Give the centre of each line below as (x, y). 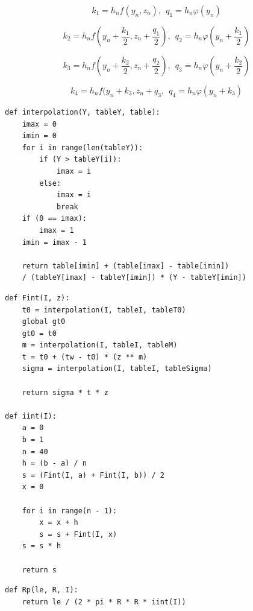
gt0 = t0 (39, 333)
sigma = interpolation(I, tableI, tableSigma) (117, 369)
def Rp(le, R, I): (42, 590)
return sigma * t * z (65, 392)
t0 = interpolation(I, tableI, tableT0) (104, 310)
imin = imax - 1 (55, 242)
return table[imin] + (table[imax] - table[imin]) (126, 266)
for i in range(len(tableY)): (83, 147)
